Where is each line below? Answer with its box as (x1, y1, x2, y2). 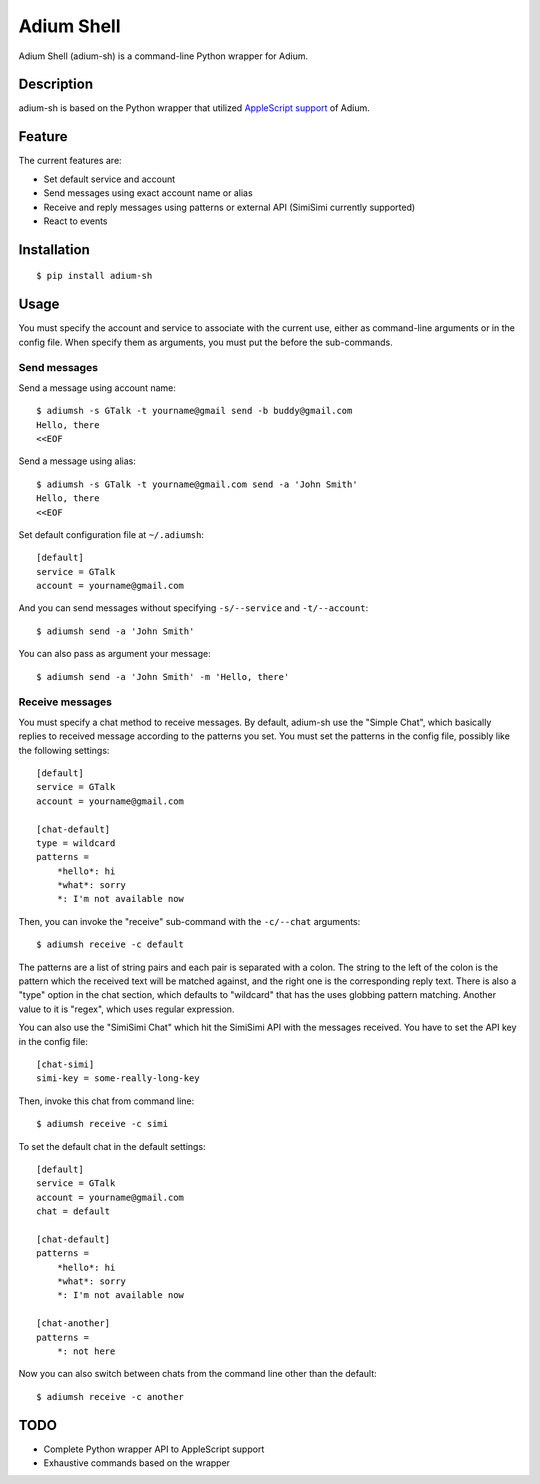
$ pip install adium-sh (36, 270, 153, 282)
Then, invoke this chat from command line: (18, 1095, 195, 1107)
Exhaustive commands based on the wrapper (43, 1457, 230, 1469)
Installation (18, 241, 90, 258)
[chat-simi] (36, 1058, 95, 1070)
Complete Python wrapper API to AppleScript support (43, 1443, 265, 1455)
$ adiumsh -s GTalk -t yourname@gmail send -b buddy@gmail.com (36, 405, 353, 417)
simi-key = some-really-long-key (36, 1073, 200, 1084)
